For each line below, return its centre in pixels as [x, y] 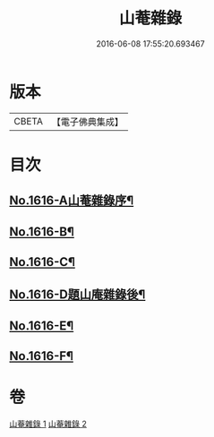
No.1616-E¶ [42, 326]
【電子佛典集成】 [87, 122]
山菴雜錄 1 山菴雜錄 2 [48, 424]
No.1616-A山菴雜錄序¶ [72, 201]
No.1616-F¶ [42, 356]
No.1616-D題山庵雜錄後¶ [77, 295]
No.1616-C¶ [43, 262]
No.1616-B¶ [42, 231]
